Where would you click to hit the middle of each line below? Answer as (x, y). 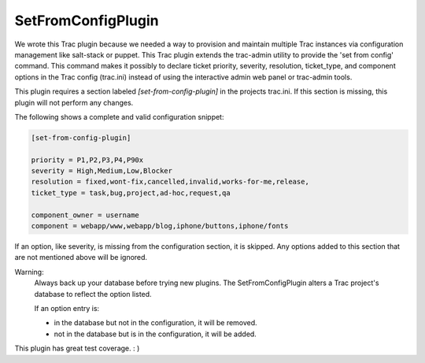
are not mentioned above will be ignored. (81, 257)
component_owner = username (85, 215)
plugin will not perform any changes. (74, 102)
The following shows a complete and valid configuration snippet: (119, 117)
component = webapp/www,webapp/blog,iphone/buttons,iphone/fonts (160, 226)
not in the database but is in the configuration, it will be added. (155, 334)
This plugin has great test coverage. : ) (77, 348)
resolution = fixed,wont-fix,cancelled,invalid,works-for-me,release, (170, 182)
